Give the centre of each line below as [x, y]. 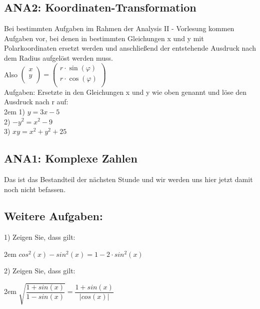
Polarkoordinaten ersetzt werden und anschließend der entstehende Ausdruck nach [130, 48]
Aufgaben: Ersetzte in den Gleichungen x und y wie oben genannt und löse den [125, 92]
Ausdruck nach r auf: [36, 102]
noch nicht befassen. [35, 189]
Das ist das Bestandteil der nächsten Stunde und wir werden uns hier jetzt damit [128, 179]
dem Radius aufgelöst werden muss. [58, 57]
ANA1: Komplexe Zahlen [71, 158]
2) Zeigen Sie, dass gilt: [40, 271]
